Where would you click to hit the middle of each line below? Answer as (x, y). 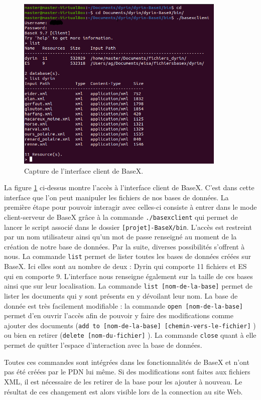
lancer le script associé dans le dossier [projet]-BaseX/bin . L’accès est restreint (128, 227)
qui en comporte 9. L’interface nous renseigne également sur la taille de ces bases (128, 276)
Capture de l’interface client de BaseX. (84, 170)
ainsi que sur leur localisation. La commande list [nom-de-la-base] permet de (128, 286)
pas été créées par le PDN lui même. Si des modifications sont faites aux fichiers (127, 372)
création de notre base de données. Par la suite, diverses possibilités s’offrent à (124, 246)
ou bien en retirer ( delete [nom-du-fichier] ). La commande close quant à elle (130, 335)
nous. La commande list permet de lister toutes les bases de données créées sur (127, 256)
